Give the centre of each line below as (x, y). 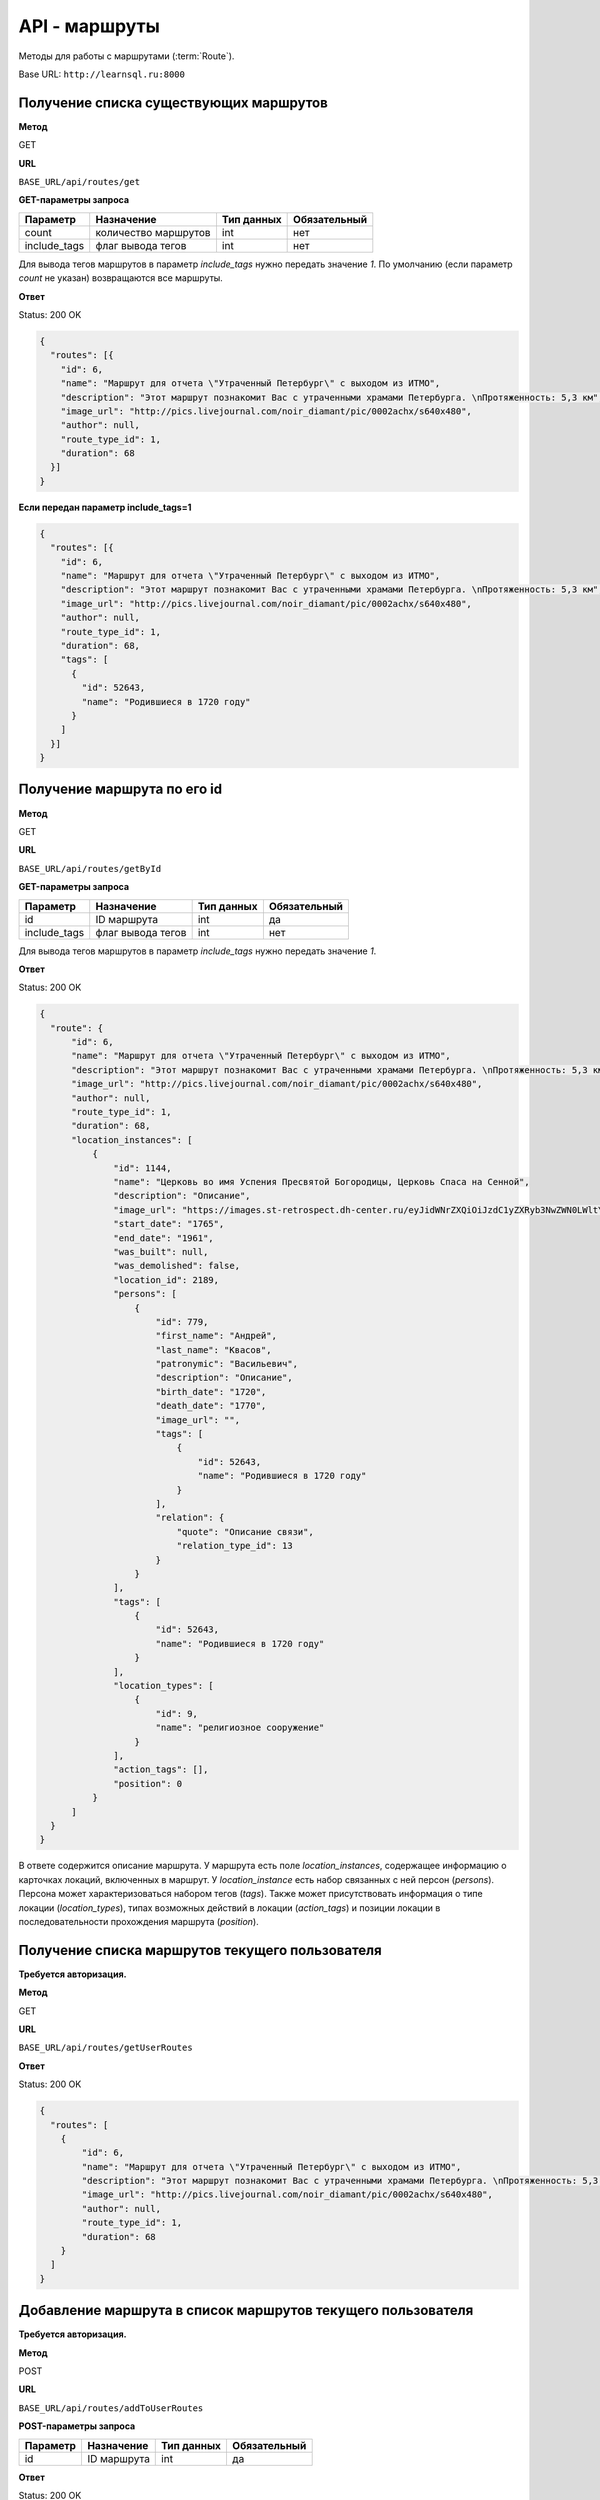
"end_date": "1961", (163, 1238)
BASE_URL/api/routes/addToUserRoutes (111, 2408)
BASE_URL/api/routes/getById (90, 868)
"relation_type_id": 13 (235, 1546)
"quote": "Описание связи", (245, 1531)
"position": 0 (148, 1783)
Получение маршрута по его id (120, 789)
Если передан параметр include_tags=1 (105, 507)
